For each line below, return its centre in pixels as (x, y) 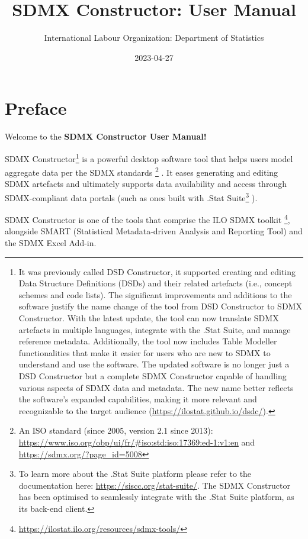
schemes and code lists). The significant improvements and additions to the (155, 294)
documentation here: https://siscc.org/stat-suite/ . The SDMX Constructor (154, 485)
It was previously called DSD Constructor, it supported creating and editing (157, 271)
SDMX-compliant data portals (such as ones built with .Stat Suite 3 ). (131, 196)
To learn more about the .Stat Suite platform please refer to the (135, 474)
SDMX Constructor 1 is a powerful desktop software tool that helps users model (149, 157)
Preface (36, 108)
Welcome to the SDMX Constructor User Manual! (106, 136)
